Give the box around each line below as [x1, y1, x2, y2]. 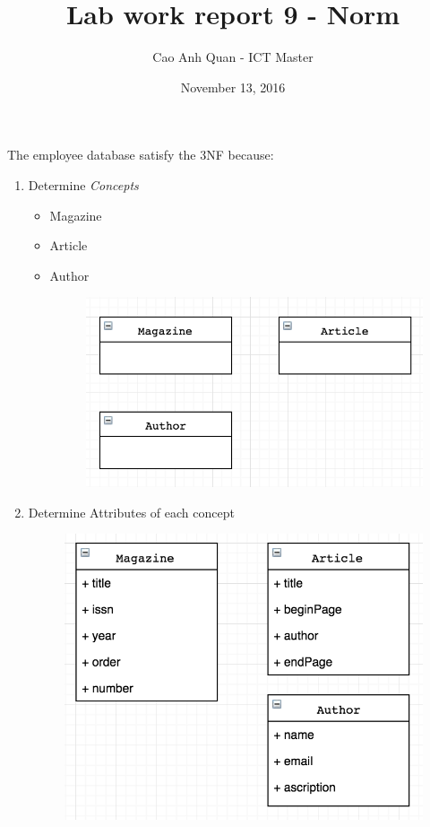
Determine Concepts [28, 175, 139, 194]
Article [49, 236, 88, 255]
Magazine [49, 205, 102, 224]
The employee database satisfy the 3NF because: [7, 145, 274, 164]
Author [49, 266, 90, 284]
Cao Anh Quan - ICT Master [152, 48, 314, 66]
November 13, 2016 [180, 77, 286, 96]
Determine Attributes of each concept [28, 502, 235, 521]
